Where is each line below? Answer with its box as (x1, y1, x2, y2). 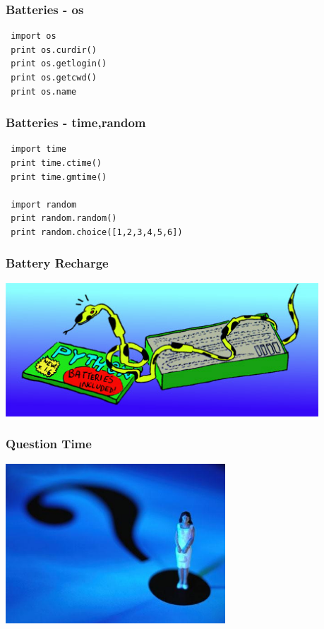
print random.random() (11, 213, 117, 224)
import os (11, 31, 56, 42)
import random (11, 199, 77, 210)
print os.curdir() (11, 44, 97, 55)
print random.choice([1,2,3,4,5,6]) (11, 227, 183, 237)
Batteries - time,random (6, 114, 146, 131)
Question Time (6, 435, 92, 453)
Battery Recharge (6, 254, 109, 272)
